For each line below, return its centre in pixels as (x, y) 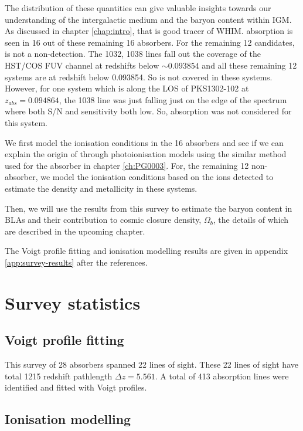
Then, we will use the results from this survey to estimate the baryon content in (149, 208)
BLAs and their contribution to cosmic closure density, (103, 220)
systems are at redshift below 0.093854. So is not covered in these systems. (139, 77)
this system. (26, 122)
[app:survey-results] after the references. (76, 262)
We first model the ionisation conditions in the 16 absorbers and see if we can (144, 142)
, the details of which (251, 220)
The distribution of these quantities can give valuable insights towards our (138, 8)
